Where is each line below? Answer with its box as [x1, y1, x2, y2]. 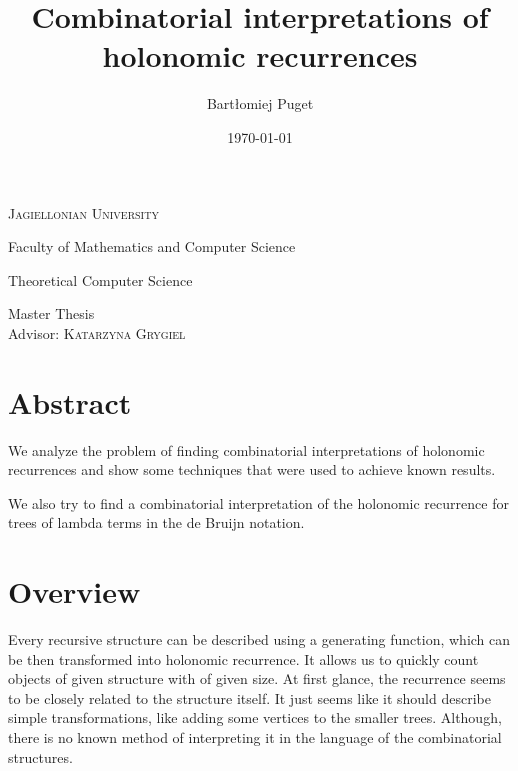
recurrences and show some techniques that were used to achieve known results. [8, 459, 496, 480]
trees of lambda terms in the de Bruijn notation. [8, 512, 305, 533]
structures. [8, 746, 73, 767]
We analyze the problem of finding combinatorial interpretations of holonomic [8, 439, 485, 460]
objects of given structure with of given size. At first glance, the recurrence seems [8, 668, 506, 689]
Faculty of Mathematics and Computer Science [8, 236, 296, 257]
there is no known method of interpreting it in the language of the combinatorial [8, 727, 502, 748]
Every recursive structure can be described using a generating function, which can [8, 629, 511, 650]
